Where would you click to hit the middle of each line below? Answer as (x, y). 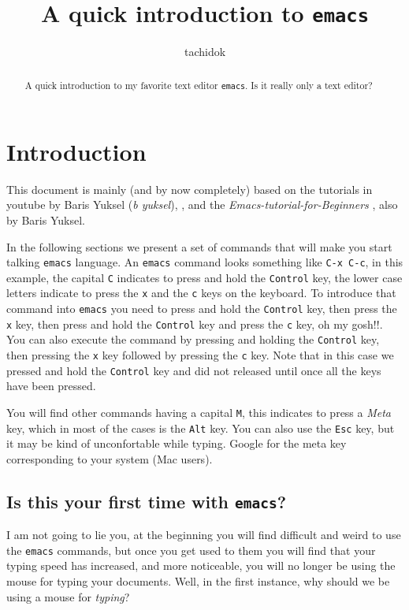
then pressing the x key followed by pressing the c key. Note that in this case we (200, 355)
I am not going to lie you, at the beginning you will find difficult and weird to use (204, 535)
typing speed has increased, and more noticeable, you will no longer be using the (201, 565)
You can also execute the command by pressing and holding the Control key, (193, 339)
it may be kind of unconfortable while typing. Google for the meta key (177, 443)
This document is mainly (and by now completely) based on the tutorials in (190, 189)
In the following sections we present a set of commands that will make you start (199, 246)
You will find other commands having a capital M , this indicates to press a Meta (199, 412)
